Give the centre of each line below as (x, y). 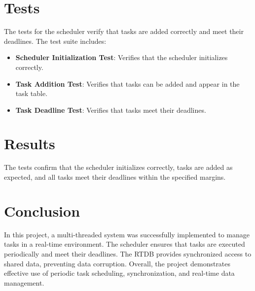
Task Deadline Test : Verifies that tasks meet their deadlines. (111, 110)
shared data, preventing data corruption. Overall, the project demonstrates (117, 263)
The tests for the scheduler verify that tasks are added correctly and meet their (124, 31)
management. (24, 282)
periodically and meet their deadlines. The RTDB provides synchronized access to (128, 253)
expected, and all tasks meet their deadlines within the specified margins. (115, 177)
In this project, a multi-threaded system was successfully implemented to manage (127, 234)
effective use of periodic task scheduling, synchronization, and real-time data (119, 273)
